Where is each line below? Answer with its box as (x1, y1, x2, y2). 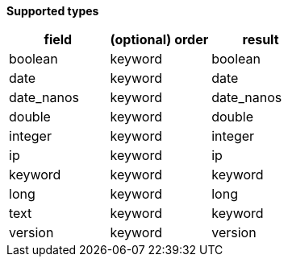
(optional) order (110, 31, 209, 47)
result (242, 31, 279, 47)
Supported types (6, 4, 99, 18)
